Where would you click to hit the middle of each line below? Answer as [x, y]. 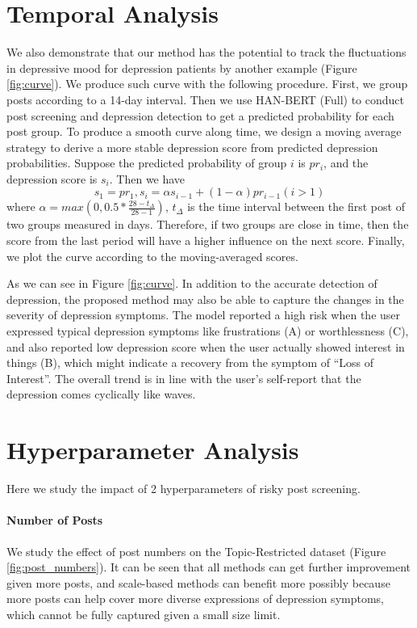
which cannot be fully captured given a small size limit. [144, 614]
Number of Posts [55, 520]
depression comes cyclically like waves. [101, 394]
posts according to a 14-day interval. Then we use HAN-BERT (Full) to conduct [206, 99]
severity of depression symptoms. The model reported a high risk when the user [204, 315]
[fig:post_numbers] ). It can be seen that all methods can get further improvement [208, 567]
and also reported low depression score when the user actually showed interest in [206, 346]
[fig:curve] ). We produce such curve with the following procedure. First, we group [207, 84]
